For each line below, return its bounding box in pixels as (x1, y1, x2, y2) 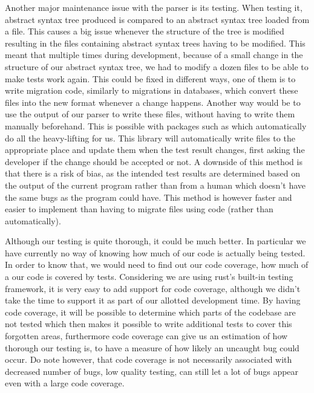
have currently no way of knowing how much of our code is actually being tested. (5, 246, 306, 259)
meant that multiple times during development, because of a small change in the (5, 48, 303, 61)
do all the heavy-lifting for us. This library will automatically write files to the (5, 131, 295, 144)
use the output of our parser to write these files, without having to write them (5, 108, 295, 120)
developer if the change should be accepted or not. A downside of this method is (5, 155, 303, 167)
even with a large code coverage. (5, 377, 125, 389)
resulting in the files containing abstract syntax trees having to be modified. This (5, 36, 306, 49)
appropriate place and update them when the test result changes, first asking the (5, 143, 305, 156)
